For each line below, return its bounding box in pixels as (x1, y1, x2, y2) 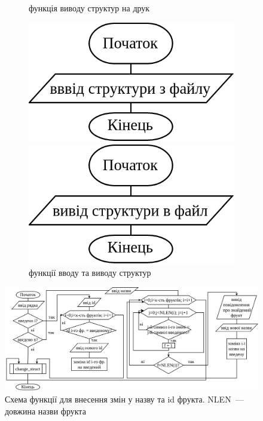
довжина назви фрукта (5, 404, 86, 417)
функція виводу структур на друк (29, 2, 150, 14)
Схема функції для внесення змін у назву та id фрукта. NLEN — (5, 393, 244, 405)
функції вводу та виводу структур (29, 266, 151, 279)
